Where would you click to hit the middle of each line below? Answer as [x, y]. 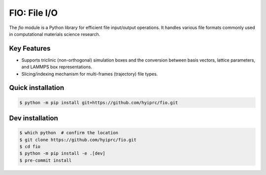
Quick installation [37, 88]
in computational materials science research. [55, 34]
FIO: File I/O [33, 13]
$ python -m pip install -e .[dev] [62, 153]
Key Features [30, 48]
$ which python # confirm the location [69, 133]
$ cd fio [30, 147]
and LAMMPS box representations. [57, 67]
